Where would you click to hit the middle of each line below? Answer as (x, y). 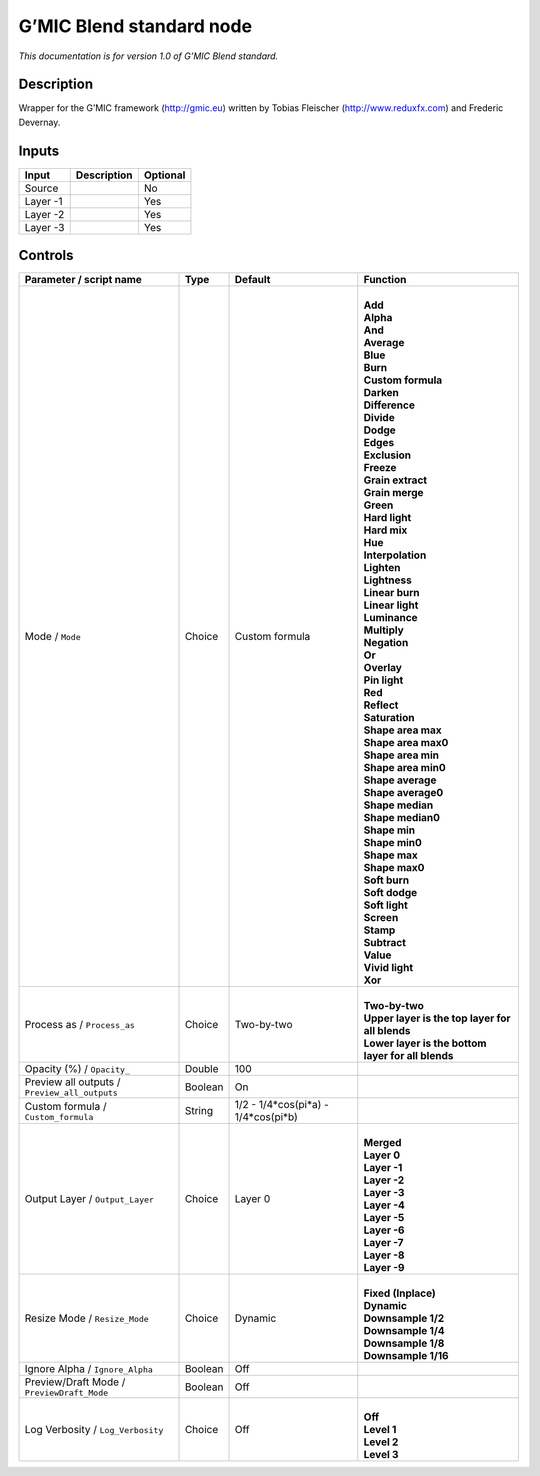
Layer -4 (384, 1205)
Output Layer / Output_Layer (89, 1199)
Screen (381, 918)
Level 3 (381, 1455)
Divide (379, 418)
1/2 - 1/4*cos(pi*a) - (281, 1105)
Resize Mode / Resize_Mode (86, 1318)
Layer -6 (384, 1230)
